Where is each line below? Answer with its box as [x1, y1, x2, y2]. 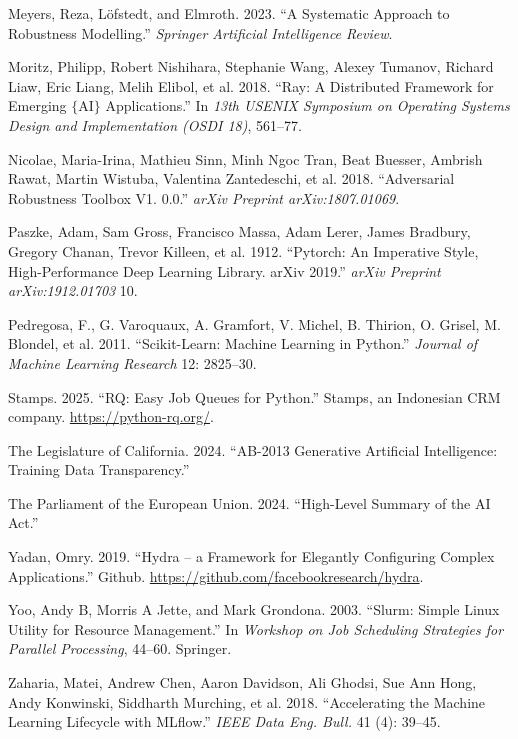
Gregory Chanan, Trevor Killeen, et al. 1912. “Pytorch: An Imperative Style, [8, 240, 479, 261]
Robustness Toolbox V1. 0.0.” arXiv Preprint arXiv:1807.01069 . [8, 187, 400, 208]
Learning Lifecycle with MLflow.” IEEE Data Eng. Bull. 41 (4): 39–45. [8, 711, 441, 732]
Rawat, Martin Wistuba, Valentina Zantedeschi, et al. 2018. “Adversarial [8, 168, 455, 189]
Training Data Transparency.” [8, 459, 190, 480]
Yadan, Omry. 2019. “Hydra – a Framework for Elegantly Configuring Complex [8, 546, 495, 567]
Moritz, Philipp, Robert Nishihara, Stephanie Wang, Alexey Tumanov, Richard [8, 56, 494, 77]
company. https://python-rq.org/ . [8, 406, 214, 427]
